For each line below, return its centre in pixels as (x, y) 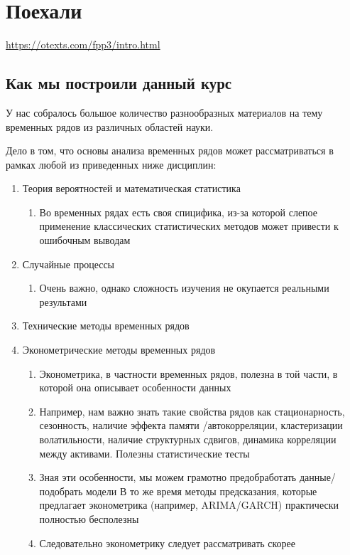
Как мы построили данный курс (119, 83)
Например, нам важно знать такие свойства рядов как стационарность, (192, 411)
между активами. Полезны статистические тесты (144, 453)
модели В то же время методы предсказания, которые (201, 491)
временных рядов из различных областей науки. (110, 126)
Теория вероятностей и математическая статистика (131, 188)
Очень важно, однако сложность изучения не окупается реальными (184, 288)
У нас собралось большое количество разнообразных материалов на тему (164, 112)
